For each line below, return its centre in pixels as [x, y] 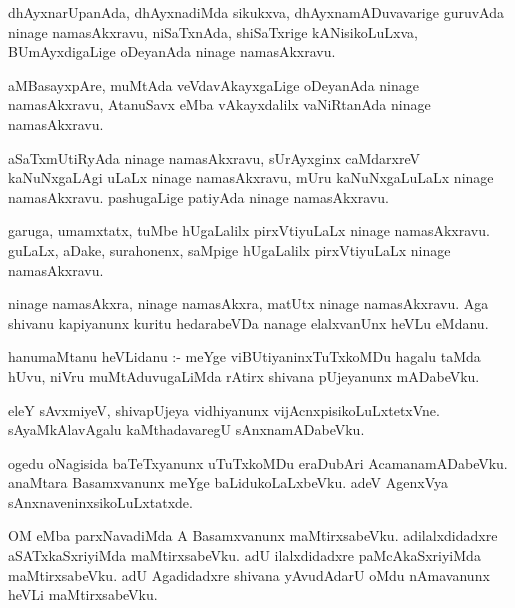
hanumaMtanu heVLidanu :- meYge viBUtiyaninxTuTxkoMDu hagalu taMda [244, 356]
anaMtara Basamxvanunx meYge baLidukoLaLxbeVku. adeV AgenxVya [228, 482]
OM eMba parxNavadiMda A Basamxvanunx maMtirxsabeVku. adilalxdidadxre [253, 535]
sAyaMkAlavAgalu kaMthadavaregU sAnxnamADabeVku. [186, 429]
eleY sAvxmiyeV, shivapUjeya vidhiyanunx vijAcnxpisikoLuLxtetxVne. [224, 409]
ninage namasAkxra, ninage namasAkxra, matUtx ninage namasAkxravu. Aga [248, 303]
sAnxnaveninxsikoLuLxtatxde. [100, 501]
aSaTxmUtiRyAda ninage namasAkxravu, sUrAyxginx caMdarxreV [214, 157]
